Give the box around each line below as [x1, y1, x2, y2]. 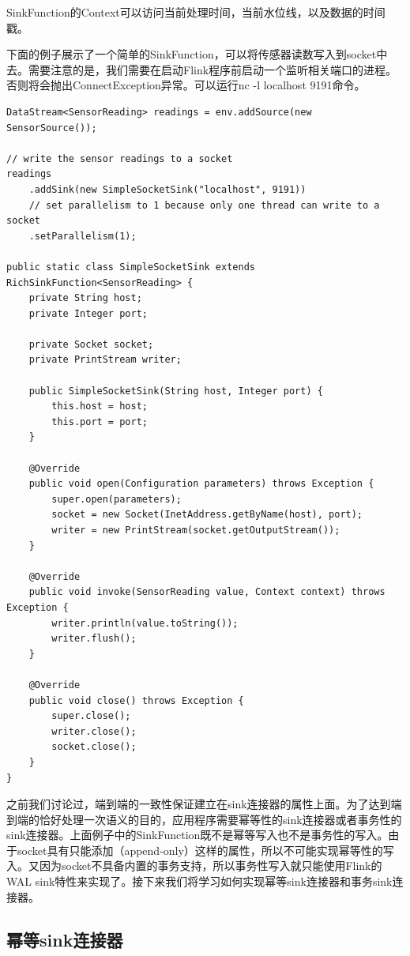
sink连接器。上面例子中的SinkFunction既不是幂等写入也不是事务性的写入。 [6, 826, 389, 843]
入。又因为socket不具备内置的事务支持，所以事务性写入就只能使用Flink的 [6, 857, 382, 874]
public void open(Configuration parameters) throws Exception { [28, 478, 374, 490]
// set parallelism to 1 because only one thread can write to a [28, 199, 380, 211]
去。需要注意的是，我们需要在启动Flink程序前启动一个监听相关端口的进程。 [6, 61, 397, 77]
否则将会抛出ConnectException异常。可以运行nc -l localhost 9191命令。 [6, 77, 366, 93]
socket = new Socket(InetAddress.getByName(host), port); [51, 509, 363, 521]
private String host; [28, 292, 142, 304]
